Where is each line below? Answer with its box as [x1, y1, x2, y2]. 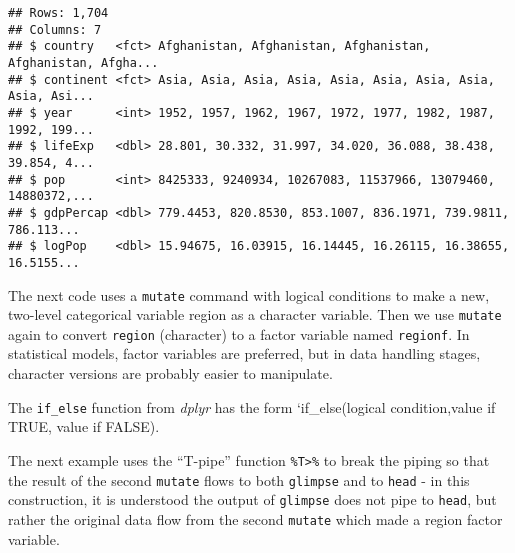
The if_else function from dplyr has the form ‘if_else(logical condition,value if [8, 396, 496, 417]
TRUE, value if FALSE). [8, 416, 160, 437]
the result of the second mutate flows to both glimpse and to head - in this [8, 469, 470, 490]
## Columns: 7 [8, 22, 102, 37]
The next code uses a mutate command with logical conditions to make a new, [8, 284, 490, 305]
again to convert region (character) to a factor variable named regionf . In [8, 323, 470, 344]
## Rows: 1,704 [8, 6, 109, 20]
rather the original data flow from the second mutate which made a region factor [8, 508, 503, 529]
